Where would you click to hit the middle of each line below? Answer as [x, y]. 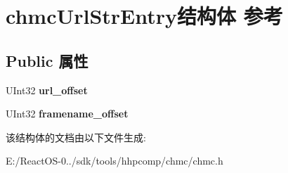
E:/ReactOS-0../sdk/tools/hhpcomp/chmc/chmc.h [114, 161]
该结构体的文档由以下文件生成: [76, 137]
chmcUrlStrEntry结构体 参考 [144, 16]
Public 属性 [47, 60]
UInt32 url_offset [47, 90]
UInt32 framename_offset [67, 114]
